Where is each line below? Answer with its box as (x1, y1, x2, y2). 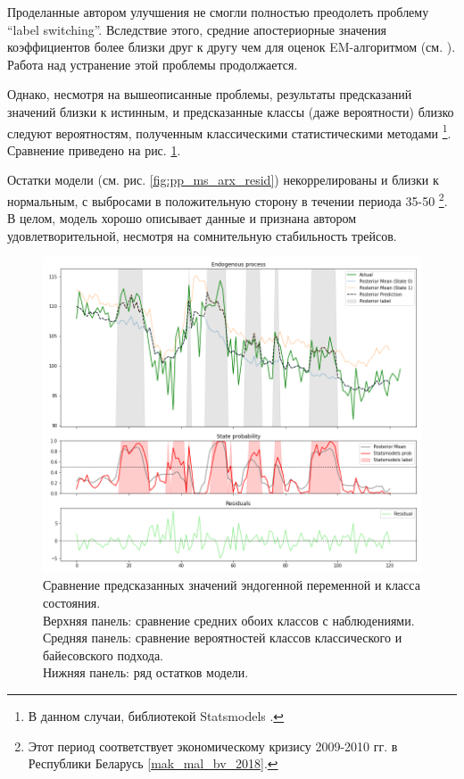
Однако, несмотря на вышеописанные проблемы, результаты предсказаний (7, 85, 412, 104)
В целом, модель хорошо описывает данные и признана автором (7, 209, 357, 228)
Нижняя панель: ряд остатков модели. (43, 663, 249, 682)
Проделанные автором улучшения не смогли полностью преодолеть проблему (7, 3, 429, 21)
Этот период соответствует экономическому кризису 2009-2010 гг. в (28, 736, 398, 755)
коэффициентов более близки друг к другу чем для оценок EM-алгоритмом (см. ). (7, 37, 456, 56)
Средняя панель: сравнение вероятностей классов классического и (43, 628, 402, 647)
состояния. (43, 593, 101, 611)
